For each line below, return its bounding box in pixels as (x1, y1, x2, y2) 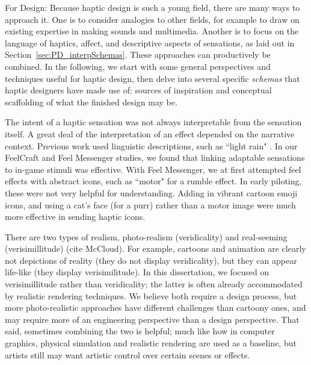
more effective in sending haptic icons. (5, 210, 146, 223)
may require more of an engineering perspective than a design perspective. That (5, 313, 300, 325)
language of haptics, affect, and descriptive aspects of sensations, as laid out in (5, 36, 295, 49)
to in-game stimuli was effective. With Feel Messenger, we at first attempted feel (5, 163, 301, 175)
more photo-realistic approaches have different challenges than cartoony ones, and (5, 301, 306, 314)
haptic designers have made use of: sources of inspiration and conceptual (5, 84, 272, 96)
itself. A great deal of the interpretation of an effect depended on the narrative (5, 127, 295, 140)
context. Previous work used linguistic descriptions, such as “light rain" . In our (5, 139, 298, 152)
